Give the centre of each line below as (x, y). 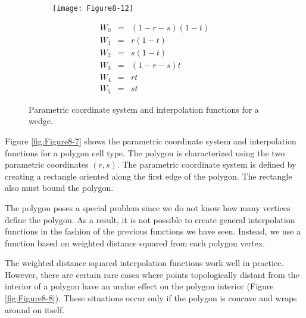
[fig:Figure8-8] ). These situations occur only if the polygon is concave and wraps (151, 298)
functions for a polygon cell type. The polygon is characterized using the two (145, 152)
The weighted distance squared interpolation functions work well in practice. (144, 263)
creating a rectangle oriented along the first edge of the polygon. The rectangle (149, 176)
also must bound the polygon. (59, 188)
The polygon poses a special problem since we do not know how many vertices (148, 207)
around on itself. (35, 309)
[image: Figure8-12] (93, 8)
